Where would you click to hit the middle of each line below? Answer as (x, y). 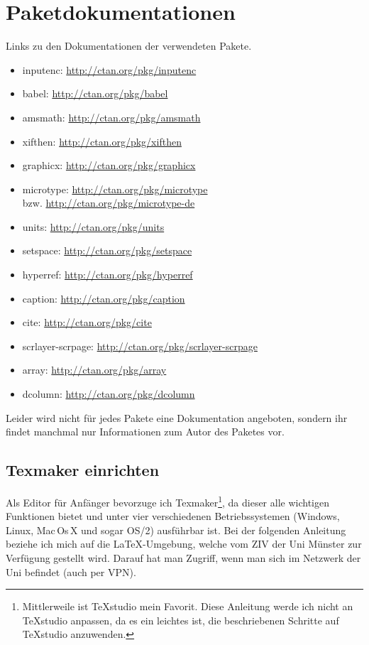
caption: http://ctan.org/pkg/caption (104, 298)
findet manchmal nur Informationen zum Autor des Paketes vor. (145, 432)
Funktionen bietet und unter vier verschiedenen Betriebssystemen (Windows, (173, 516)
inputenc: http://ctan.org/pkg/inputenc (109, 69)
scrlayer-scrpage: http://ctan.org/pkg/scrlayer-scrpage (140, 346)
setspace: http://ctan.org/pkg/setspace (107, 250)
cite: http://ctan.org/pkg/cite (87, 322)
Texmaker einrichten (83, 470)
